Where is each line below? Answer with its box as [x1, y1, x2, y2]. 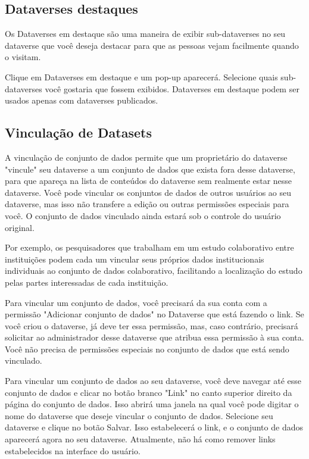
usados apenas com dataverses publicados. [5, 94, 158, 107]
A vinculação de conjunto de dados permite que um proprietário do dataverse [5, 151, 288, 163]
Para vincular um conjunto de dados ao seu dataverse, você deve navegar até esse [5, 374, 302, 387]
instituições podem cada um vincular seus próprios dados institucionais [5, 252, 264, 265]
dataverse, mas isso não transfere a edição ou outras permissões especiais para [5, 198, 289, 210]
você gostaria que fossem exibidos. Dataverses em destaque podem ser [45, 82, 299, 95]
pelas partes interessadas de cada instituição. [5, 276, 168, 288]
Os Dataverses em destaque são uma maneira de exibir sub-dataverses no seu [5, 27, 286, 40]
